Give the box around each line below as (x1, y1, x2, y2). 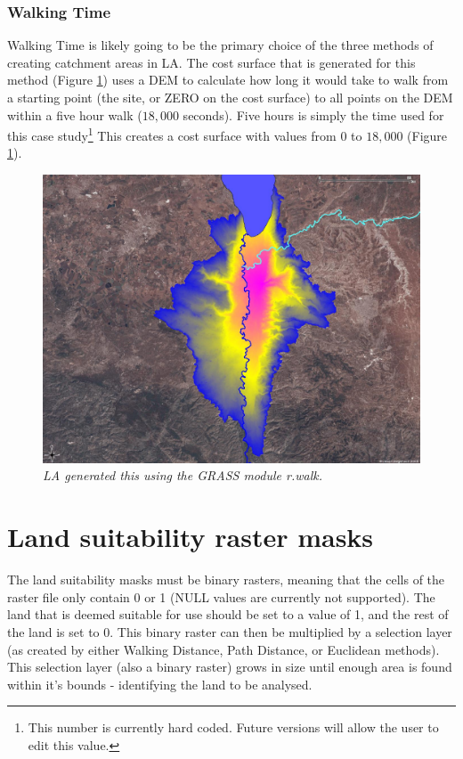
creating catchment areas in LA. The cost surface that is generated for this (7, 53, 416, 71)
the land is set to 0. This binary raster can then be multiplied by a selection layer (7, 622, 452, 641)
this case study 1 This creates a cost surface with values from (7, 124, 337, 144)
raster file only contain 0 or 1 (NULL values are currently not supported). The (7, 587, 435, 606)
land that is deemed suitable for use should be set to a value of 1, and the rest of (7, 605, 449, 624)
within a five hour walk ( (7, 105, 142, 124)
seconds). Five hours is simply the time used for (183, 105, 444, 124)
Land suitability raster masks (7, 518, 374, 555)
